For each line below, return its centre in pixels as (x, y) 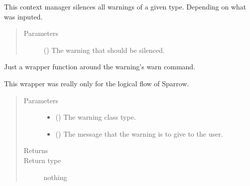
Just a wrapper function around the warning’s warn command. (100, 67)
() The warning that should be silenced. (104, 50)
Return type (42, 160)
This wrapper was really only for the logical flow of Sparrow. (97, 83)
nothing (55, 177)
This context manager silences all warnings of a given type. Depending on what (125, 6)
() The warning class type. (96, 117)
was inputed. (23, 16)
